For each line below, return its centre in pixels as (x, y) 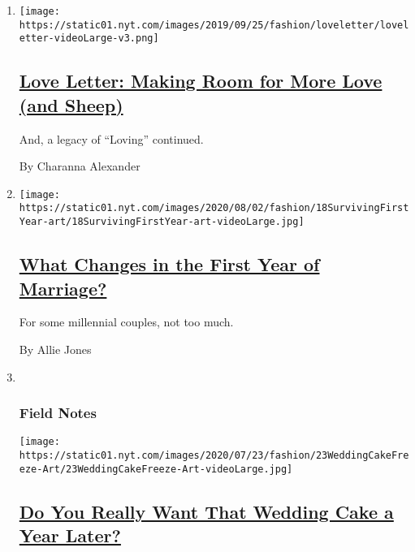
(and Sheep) (71, 104)
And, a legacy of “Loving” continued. (111, 138)
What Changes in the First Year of (169, 264)
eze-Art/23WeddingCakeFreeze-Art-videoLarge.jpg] (156, 469)
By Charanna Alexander (80, 166)
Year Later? (70, 535)
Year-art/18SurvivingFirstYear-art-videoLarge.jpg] (162, 222)
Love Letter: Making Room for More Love (201, 81)
